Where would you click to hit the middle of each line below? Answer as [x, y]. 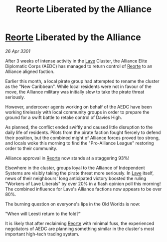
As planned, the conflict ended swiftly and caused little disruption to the [79, 127]
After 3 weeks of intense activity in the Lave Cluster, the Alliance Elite [76, 60]
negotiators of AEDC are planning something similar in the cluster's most [80, 228]
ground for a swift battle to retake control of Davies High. [64, 117]
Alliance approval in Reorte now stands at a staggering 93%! [67, 158]
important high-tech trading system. [42, 234]
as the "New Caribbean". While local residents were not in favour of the [79, 86]
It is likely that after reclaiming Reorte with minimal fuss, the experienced [80, 223]
